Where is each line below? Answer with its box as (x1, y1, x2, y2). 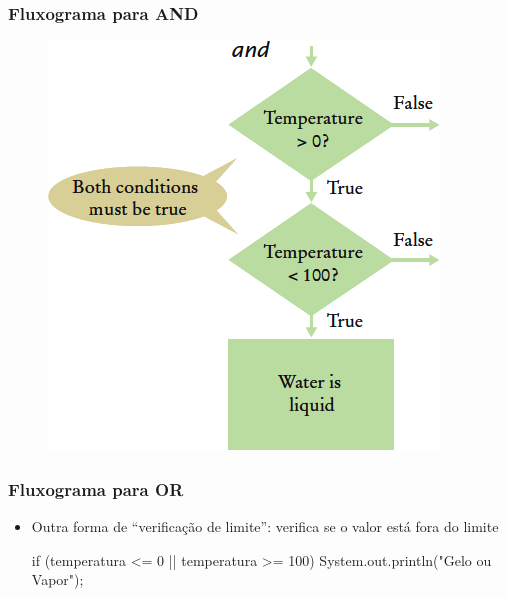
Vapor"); (31, 569, 84, 590)
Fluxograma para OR (8, 476, 184, 501)
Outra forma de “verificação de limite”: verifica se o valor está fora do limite (31, 516, 499, 537)
